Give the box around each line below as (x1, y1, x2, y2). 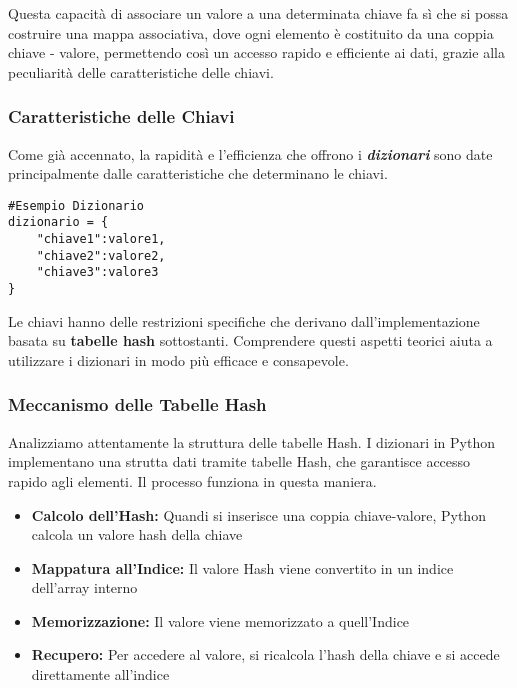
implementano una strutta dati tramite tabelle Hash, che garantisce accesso (8, 451, 471, 472)
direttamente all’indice (31, 664, 170, 685)
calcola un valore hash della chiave (31, 524, 243, 545)
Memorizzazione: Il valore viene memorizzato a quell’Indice (31, 610, 410, 631)
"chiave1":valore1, (36, 232, 166, 247)
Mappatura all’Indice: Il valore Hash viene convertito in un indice (31, 557, 454, 578)
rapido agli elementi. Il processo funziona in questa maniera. (8, 470, 377, 491)
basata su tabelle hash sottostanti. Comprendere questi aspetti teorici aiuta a (8, 330, 493, 351)
